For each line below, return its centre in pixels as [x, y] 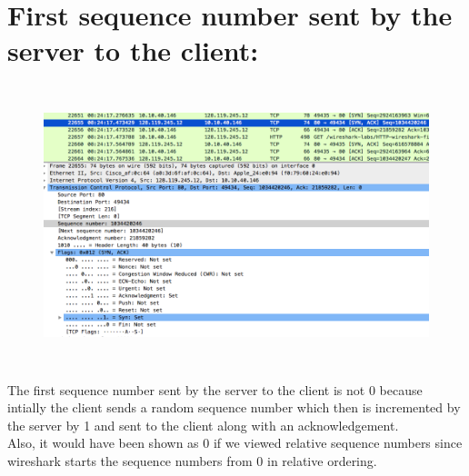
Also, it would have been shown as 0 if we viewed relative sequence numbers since [235, 443]
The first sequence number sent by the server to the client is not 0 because [215, 389]
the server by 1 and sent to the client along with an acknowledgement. [203, 425]
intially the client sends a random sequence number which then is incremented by [234, 407]
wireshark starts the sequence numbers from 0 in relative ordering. [192, 460]
